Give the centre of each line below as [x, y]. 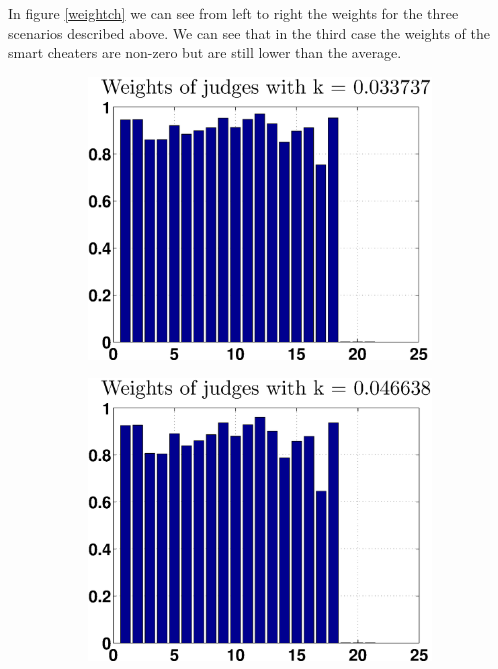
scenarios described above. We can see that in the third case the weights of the [249, 32]
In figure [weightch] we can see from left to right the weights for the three [233, 13]
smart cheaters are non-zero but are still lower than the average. [205, 52]
